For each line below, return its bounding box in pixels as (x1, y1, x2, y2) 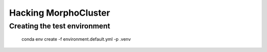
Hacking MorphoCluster (9, 7, 110, 18)
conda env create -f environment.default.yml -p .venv (21, 36, 131, 42)
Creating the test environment (9, 22, 111, 30)
